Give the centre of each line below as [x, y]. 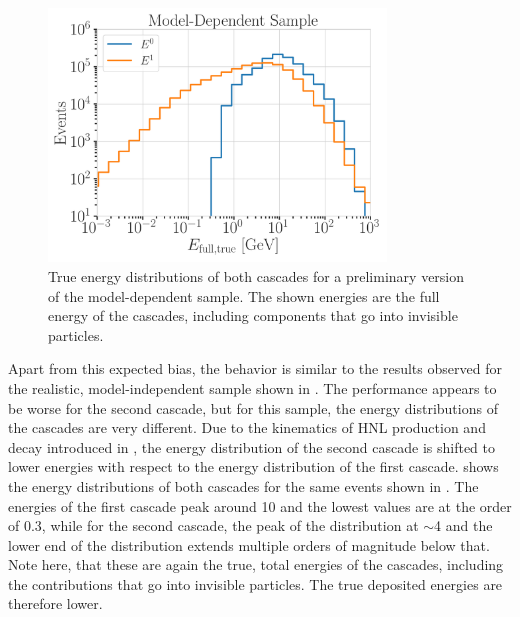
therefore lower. [55, 603]
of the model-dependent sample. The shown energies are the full [244, 295]
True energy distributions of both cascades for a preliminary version [256, 275]
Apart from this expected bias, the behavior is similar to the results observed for [255, 368]
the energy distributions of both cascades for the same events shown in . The [243, 485]
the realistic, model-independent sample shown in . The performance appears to [252, 387]
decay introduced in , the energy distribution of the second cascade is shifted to [252, 446]
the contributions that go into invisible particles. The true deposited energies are [255, 583]
